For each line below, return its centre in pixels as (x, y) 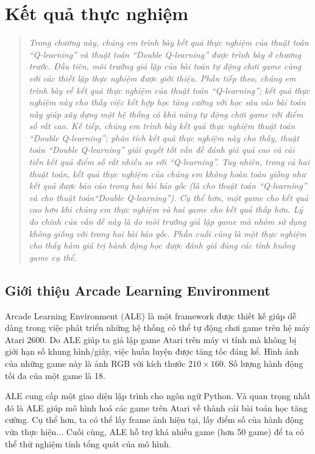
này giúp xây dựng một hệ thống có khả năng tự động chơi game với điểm (166, 114)
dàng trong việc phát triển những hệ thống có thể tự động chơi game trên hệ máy (158, 328)
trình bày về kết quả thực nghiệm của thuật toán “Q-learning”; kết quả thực (169, 90)
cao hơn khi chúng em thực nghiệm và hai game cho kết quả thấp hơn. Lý (166, 209)
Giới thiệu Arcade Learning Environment (138, 290)
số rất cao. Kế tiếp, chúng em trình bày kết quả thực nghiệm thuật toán (162, 126)
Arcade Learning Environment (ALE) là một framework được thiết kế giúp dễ (151, 315)
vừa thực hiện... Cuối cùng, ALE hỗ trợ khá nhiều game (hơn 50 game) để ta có (154, 431)
